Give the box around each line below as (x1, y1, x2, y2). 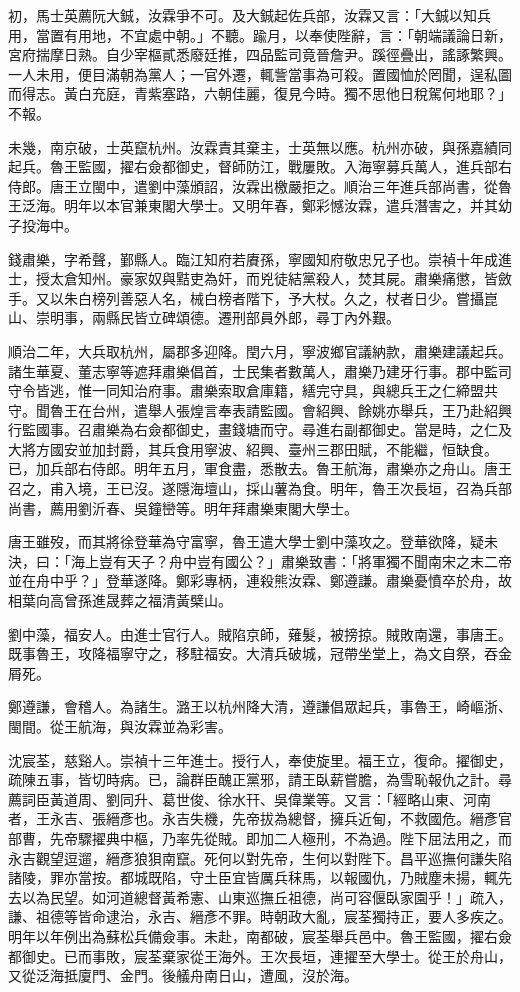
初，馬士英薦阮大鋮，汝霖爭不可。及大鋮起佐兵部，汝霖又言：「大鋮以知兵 (8, 5, 491, 25)
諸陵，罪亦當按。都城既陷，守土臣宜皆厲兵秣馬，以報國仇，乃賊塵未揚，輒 (8, 867, 498, 888)
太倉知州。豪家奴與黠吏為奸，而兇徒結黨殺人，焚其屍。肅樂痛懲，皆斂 (49, 268, 512, 289)
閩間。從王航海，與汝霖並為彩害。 (8, 716, 232, 736)
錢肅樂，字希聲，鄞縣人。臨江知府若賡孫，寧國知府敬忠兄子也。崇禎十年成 (8, 248, 498, 269)
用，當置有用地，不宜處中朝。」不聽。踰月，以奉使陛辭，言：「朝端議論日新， (8, 24, 512, 45)
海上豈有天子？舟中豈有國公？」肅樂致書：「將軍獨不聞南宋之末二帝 (70, 550, 512, 571)
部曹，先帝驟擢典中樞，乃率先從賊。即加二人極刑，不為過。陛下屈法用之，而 (8, 827, 512, 848)
